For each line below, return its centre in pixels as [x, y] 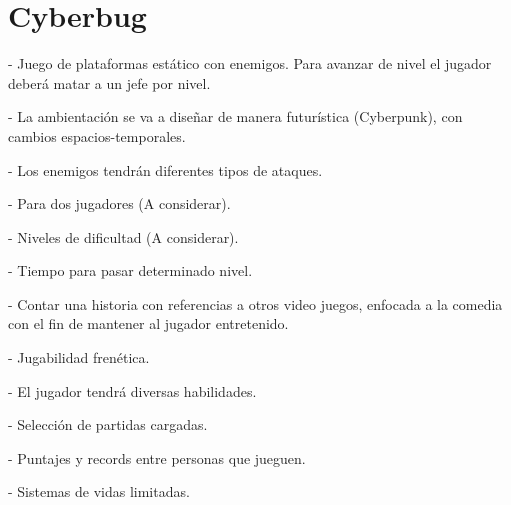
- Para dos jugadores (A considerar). [119, 203]
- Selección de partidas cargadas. [108, 424]
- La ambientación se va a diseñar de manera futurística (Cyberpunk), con [235, 116]
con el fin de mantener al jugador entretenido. [148, 323]
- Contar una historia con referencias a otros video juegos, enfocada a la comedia [255, 303]
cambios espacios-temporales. [97, 135]
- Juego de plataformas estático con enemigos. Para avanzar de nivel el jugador [250, 63]
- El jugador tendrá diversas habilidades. [132, 390]
